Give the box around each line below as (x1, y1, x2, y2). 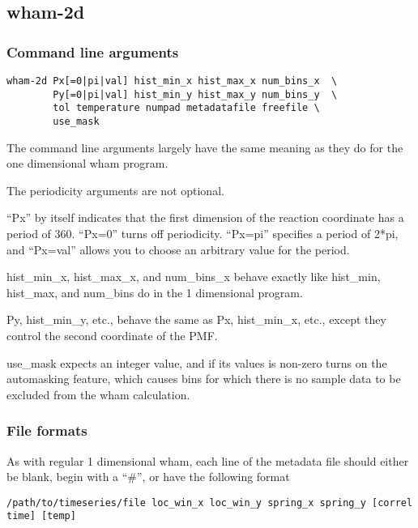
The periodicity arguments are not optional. (6, 181, 224, 198)
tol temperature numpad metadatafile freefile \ (53, 102, 320, 114)
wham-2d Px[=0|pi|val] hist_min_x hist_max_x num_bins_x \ (6, 75, 338, 87)
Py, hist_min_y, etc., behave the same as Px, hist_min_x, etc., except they (6, 311, 386, 328)
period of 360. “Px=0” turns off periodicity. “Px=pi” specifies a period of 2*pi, (6, 225, 399, 241)
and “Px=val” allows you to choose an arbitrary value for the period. (6, 241, 350, 258)
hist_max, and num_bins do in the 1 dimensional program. (6, 283, 303, 300)
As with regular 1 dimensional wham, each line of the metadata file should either (6, 452, 409, 469)
